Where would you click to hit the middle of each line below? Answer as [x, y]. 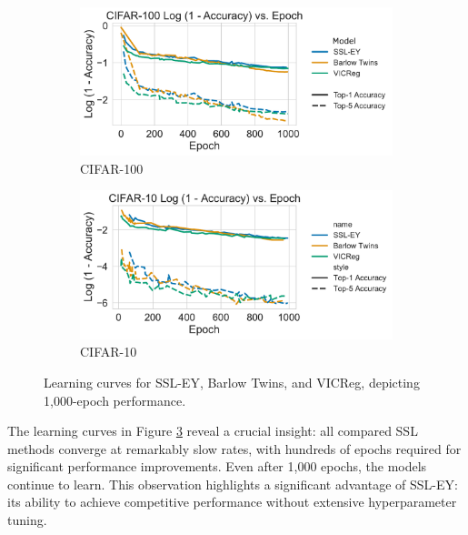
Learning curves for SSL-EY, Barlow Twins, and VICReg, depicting [232, 382]
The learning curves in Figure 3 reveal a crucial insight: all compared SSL [213, 431]
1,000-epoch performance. [115, 400]
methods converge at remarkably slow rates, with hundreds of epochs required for [234, 448]
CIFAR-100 [112, 168]
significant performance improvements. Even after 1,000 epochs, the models [217, 466]
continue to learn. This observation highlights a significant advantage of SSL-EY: [233, 484]
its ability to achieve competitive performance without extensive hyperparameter [232, 502]
